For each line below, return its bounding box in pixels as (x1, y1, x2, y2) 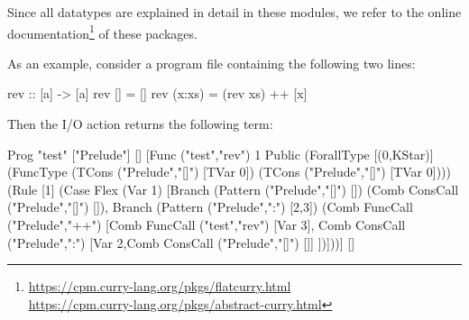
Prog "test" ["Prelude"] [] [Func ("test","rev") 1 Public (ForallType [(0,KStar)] (7, 144, 434, 163)
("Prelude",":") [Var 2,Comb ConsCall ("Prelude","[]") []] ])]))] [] (7, 233, 355, 251)
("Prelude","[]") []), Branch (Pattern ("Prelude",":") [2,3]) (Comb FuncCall (7, 197, 413, 216)
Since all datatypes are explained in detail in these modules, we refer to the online (7, 3, 462, 21)
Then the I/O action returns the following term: (7, 114, 273, 133)
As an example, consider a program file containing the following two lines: (7, 53, 416, 72)
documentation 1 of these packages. (7, 21, 198, 42)
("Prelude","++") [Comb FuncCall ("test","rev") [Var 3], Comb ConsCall (7, 215, 406, 233)
